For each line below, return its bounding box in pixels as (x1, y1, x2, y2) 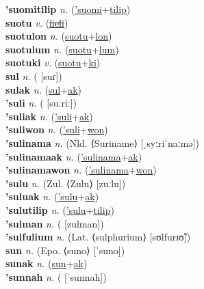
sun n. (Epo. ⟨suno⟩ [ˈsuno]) (5, 243, 125, 257)
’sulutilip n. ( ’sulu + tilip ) (5, 202, 114, 217)
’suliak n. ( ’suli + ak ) (5, 109, 93, 123)
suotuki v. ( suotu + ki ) (5, 55, 101, 70)
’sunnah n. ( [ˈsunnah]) (5, 269, 107, 284)
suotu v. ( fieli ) (5, 15, 68, 29)
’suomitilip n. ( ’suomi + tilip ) (5, 2, 131, 16)
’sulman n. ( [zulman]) (5, 216, 104, 230)
